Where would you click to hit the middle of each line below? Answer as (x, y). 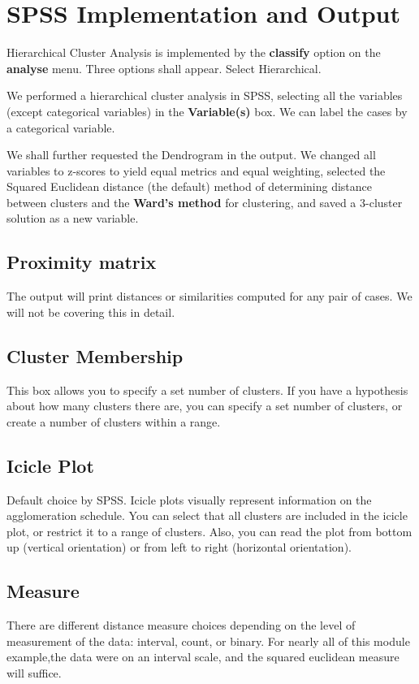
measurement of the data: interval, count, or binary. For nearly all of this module (208, 641)
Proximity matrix (82, 262)
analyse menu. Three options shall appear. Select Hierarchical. (164, 68)
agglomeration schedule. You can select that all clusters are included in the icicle (207, 515)
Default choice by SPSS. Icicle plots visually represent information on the (189, 499)
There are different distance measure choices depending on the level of (181, 625)
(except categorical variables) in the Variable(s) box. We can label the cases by (207, 111)
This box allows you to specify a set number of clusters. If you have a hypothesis (207, 390)
